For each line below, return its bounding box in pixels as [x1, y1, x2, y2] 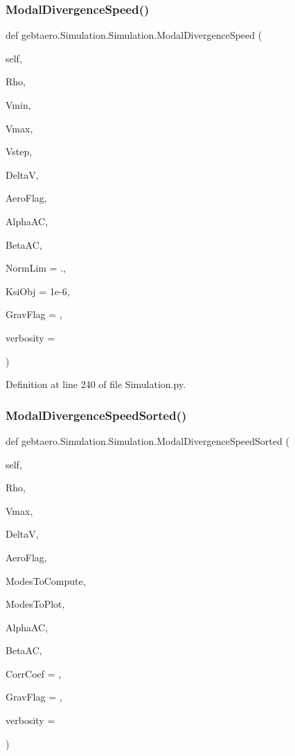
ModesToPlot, [6, 597, 65, 611]
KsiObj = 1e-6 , [6, 283, 70, 298]
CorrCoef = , [6, 666, 62, 680]
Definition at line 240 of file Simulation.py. [6, 377, 186, 392]
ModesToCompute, [6, 573, 86, 588]
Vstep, [6, 144, 33, 159]
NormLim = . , [6, 261, 66, 275]
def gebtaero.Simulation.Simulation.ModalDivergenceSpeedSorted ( [6, 433, 289, 448]
